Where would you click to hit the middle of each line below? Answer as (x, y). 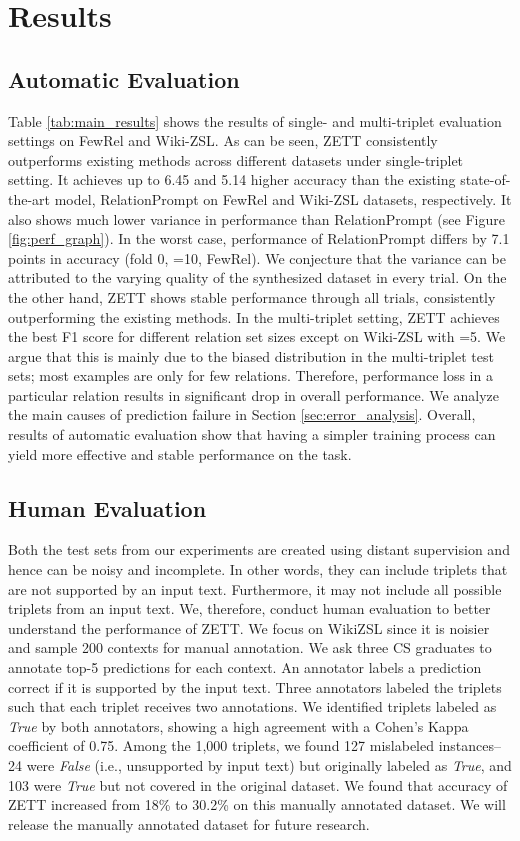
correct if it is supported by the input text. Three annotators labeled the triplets (255, 686)
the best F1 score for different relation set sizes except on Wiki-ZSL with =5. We (257, 336)
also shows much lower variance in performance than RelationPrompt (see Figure (256, 218)
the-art (29, 198)
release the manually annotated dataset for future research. (189, 823)
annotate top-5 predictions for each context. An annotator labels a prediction (245, 667)
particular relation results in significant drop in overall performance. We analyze (253, 394)
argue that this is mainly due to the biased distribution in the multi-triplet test (251, 355)
